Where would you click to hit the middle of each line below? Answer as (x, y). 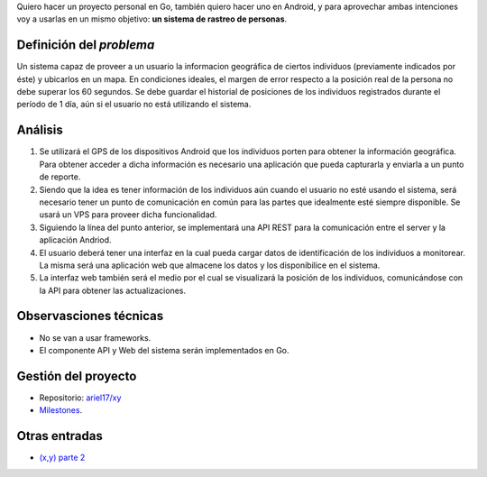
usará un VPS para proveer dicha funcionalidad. (128, 215)
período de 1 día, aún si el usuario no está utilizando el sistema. (134, 105)
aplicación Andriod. (75, 240)
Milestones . (61, 410)
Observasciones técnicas (90, 316)
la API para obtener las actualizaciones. (113, 290)
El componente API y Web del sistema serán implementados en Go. (164, 350)
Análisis (40, 130)
